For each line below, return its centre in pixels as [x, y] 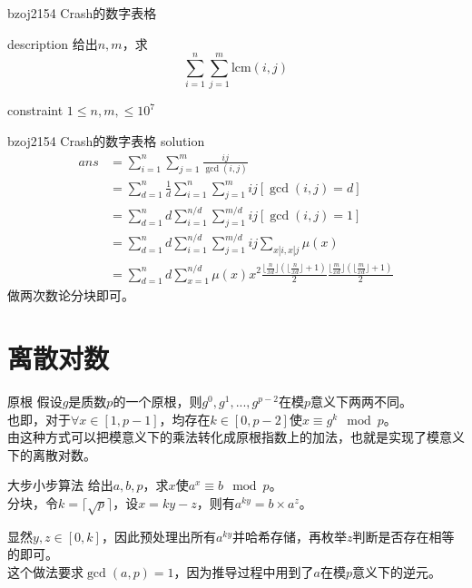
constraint [35, 110]
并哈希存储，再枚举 [290, 536]
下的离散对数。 [52, 454]
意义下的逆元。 [397, 572]
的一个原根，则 [157, 402]
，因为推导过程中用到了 [244, 572]
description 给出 [53, 43]
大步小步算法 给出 [60, 485]
